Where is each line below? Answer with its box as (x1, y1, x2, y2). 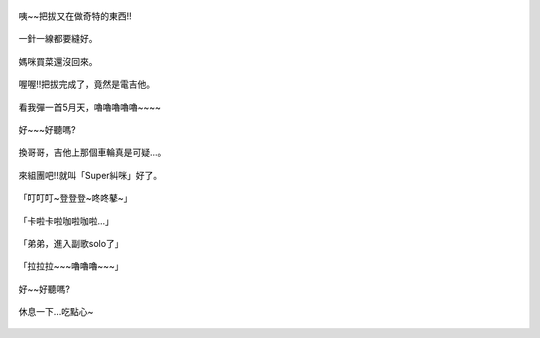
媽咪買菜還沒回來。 (18, 55, 98, 67)
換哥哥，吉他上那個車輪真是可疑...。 (18, 146, 167, 159)
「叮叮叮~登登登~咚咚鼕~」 (18, 192, 133, 204)
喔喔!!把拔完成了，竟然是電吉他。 (18, 78, 156, 90)
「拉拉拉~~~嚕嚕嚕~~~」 (18, 260, 124, 272)
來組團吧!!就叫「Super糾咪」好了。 (18, 169, 163, 181)
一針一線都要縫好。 (18, 33, 98, 45)
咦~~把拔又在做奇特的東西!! (18, 10, 132, 22)
